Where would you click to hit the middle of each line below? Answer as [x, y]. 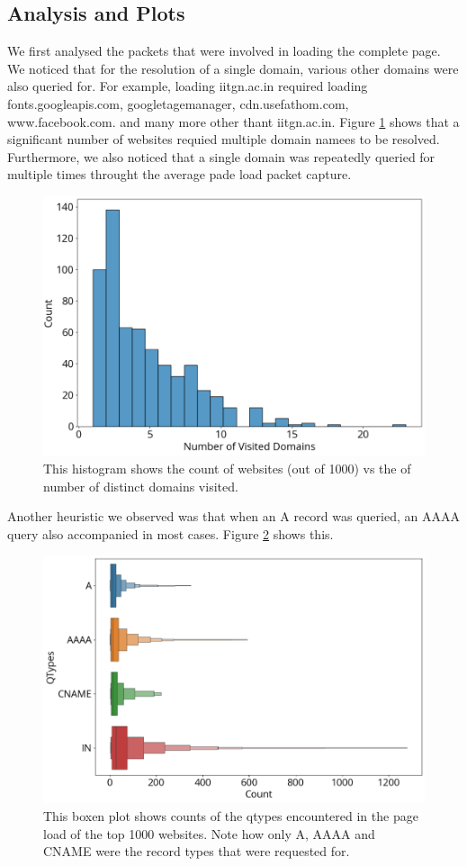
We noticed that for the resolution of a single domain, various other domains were [233, 68]
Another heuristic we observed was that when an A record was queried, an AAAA [233, 516]
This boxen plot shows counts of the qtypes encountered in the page [231, 815]
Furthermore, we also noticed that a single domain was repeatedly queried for [221, 156]
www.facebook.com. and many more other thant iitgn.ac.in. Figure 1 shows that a [233, 121]
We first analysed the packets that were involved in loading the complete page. [224, 51]
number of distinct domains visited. [141, 486]
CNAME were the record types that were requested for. [197, 851]
